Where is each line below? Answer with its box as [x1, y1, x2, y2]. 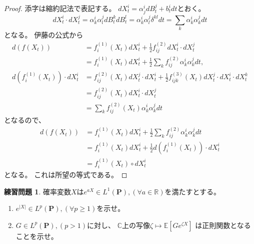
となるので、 [4, 114, 46, 125]
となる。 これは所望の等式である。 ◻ [4, 169, 127, 180]
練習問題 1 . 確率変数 [4, 186, 71, 196]
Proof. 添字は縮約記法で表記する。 [4, 3, 116, 13]
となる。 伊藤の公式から [4, 30, 83, 40]
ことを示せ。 [15, 230, 58, 241]
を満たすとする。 [164, 186, 221, 196]
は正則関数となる [195, 219, 251, 230]
